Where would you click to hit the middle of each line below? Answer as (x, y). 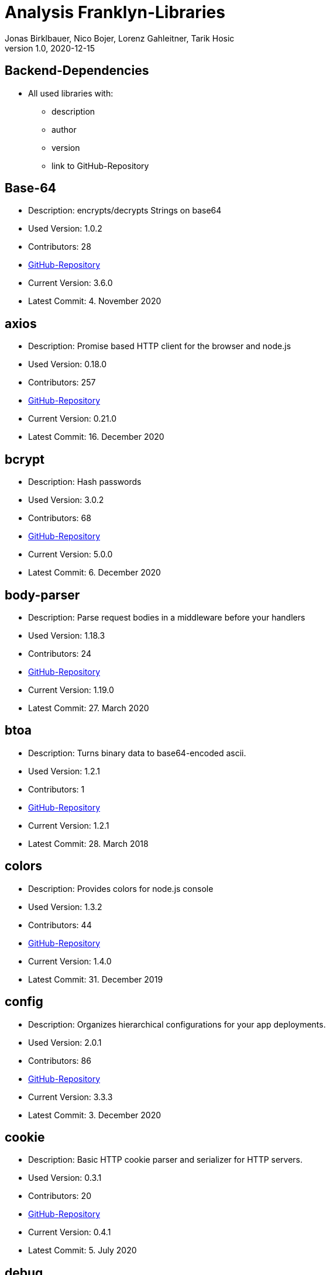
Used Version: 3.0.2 (66, 500)
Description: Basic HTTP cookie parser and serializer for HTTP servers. (166, 1160)
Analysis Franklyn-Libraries (115, 12)
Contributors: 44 (60, 925)
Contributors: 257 (62, 382)
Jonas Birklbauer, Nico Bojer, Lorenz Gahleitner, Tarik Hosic (120, 38)
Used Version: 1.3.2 (65, 907)
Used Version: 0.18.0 (68, 364)
